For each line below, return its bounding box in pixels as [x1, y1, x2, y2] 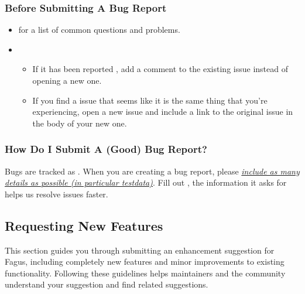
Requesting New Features [5, 216, 163, 234]
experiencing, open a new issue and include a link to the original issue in [32, 105, 293, 118]
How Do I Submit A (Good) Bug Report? [5, 142, 207, 156]
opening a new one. [32, 74, 102, 86]
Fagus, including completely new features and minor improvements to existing [5, 255, 285, 268]
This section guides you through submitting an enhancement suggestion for [5, 244, 275, 256]
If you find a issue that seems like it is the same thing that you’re [32, 94, 268, 106]
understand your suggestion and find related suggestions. [5, 278, 208, 290]
